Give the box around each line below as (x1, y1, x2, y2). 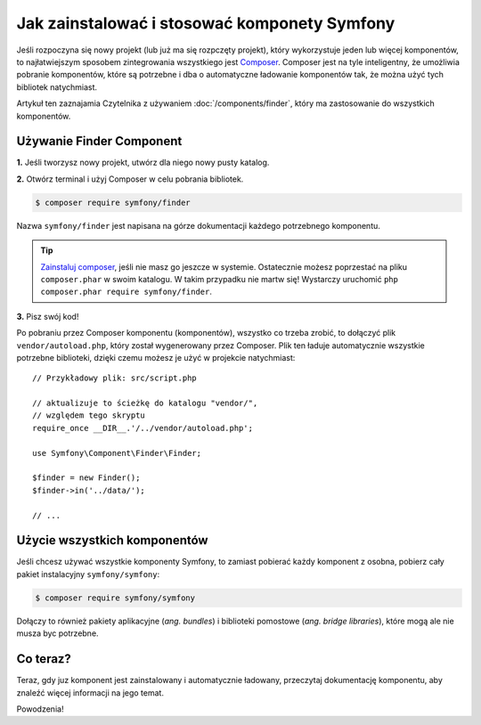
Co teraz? (16, 651, 71, 667)
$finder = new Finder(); (32, 473, 141, 483)
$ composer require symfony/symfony (35, 592, 196, 603)
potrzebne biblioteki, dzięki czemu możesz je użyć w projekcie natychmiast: (16, 352, 296, 362)
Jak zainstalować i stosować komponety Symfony (16, 13, 395, 33)
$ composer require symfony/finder (35, 197, 191, 208)
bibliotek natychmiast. (16, 81, 98, 93)
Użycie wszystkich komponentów (16, 533, 208, 548)
